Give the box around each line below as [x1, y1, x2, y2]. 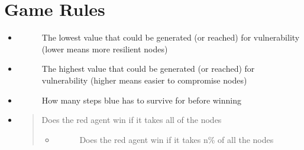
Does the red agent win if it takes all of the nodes [41, 114, 222, 126]
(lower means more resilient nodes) [41, 42, 168, 55]
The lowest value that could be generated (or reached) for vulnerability [41, 31, 300, 44]
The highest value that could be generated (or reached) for [41, 62, 255, 75]
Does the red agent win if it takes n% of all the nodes [79, 133, 274, 145]
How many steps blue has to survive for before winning [41, 94, 241, 106]
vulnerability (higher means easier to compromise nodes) [41, 74, 247, 86]
